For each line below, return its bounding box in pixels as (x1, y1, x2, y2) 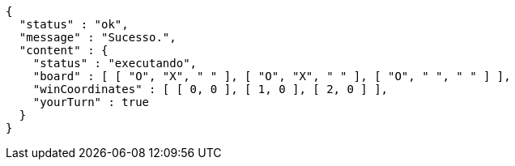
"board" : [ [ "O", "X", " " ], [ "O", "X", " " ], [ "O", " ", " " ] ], (32, 70, 511, 83)
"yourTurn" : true (32, 96, 150, 109)
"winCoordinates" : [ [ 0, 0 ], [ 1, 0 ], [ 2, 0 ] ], (32, 83, 389, 96)
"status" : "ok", (19, 18, 129, 31)
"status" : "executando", (32, 57, 198, 70)
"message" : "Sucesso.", (19, 31, 177, 44)
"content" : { (19, 44, 109, 57)
